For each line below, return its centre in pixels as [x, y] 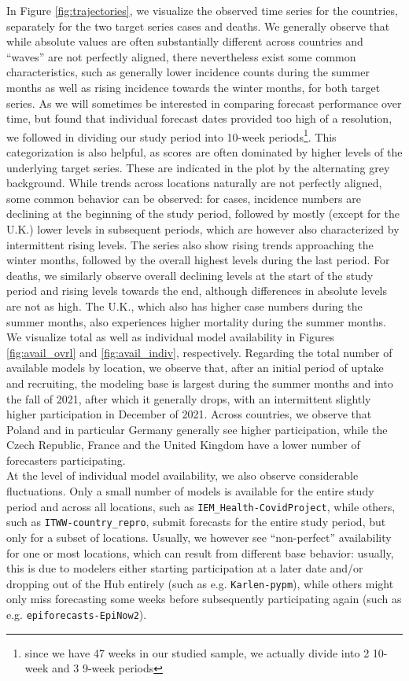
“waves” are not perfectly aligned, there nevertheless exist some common [181, 56]
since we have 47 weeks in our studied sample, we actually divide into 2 [197, 652]
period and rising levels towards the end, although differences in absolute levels [197, 291]
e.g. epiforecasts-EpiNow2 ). [77, 614]
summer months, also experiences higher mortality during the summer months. [196, 321]
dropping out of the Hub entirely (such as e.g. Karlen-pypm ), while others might [200, 583]
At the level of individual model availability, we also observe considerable [182, 475]
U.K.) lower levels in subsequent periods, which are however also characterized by [203, 228]
